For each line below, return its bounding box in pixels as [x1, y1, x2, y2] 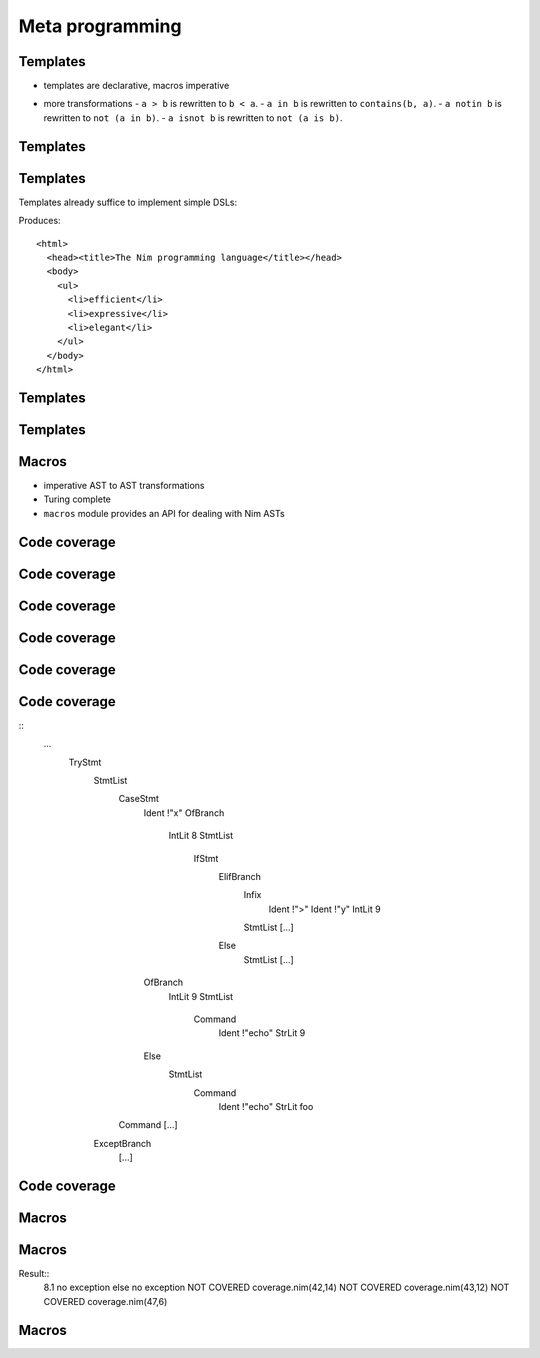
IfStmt [193, 852, 219, 864]
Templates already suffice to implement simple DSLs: [18, 196, 238, 208]
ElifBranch [218, 870, 262, 882]
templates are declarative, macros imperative [43, 80, 230, 92]
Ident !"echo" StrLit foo [218, 1100, 314, 1112]
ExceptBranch [93, 1137, 152, 1149]
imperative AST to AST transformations [43, 480, 205, 491]
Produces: [18, 215, 61, 227]
